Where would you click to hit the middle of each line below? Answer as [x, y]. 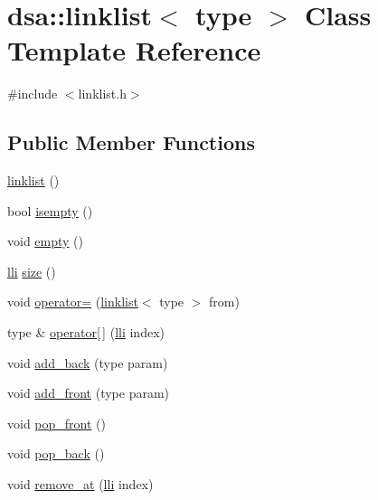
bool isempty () [50, 210]
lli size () [32, 271]
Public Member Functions [131, 142]
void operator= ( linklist [73, 302]
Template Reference [134, 50]
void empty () [46, 241]
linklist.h [102, 94]
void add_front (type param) [89, 393]
